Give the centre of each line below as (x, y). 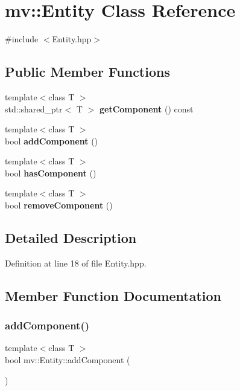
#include (22, 39)
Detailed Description (71, 238)
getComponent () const (146, 108)
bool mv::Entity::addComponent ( (68, 360)
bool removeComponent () (59, 205)
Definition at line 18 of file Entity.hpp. (76, 263)
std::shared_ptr (34, 108)
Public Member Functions (87, 72)
